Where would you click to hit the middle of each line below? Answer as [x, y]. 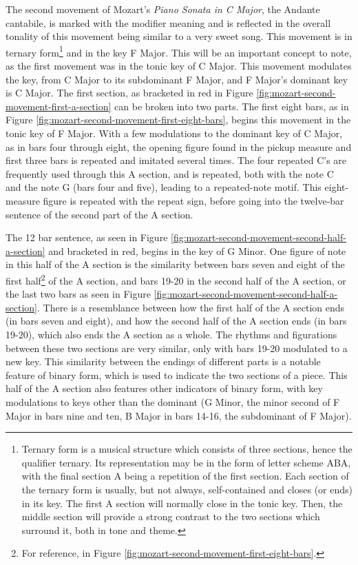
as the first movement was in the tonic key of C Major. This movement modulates [179, 66]
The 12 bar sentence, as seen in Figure [87, 237]
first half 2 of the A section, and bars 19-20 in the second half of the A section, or [176, 279]
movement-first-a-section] [59, 106]
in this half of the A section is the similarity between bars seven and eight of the [175, 264]
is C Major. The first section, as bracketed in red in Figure [129, 93]
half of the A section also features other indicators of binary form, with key [164, 388]
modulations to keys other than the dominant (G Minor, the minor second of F [173, 401]
